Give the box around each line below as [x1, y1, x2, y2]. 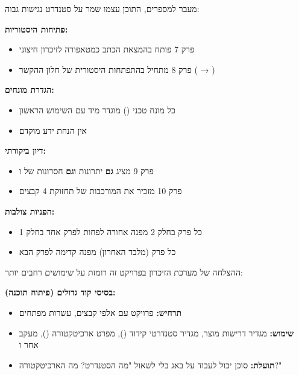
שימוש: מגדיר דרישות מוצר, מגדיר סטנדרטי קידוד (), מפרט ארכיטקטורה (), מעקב [19, 326, 294, 339]
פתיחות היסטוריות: [5, 22, 68, 35]
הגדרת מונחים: [5, 83, 54, 96]
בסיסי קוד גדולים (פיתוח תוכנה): [5, 286, 116, 298]
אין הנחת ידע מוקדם [19, 124, 87, 136]
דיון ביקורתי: [5, 144, 46, 157]
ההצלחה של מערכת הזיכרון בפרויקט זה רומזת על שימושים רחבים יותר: [5, 265, 243, 278]
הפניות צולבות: [5, 204, 55, 217]
